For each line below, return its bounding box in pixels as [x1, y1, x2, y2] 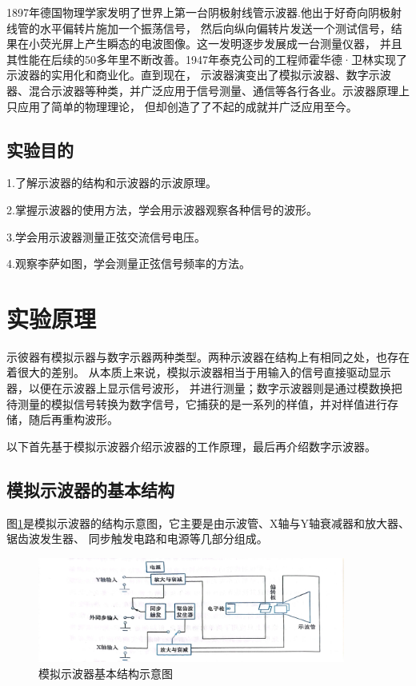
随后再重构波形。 [28, 411, 118, 428]
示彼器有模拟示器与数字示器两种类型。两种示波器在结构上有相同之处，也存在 [6, 348, 410, 365]
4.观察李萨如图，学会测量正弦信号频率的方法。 [6, 255, 250, 272]
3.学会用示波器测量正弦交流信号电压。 [6, 228, 206, 245]
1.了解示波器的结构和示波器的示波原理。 [6, 174, 217, 191]
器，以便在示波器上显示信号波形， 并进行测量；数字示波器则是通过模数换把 [6, 380, 402, 397]
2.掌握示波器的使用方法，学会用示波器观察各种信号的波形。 [6, 201, 318, 217]
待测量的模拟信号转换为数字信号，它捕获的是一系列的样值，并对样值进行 [6, 395, 387, 412]
